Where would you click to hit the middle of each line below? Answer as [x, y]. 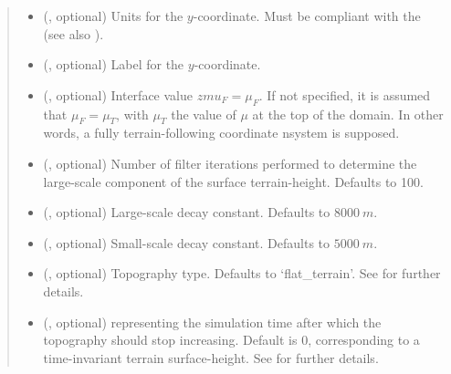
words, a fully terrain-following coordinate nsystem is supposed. [221, 133]
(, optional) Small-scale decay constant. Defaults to [187, 242]
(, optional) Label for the [114, 64]
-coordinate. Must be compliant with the [307, 16]
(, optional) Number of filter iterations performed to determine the [230, 163]
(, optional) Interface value [118, 94]
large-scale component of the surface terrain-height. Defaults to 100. [233, 181]
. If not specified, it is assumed [345, 94]
